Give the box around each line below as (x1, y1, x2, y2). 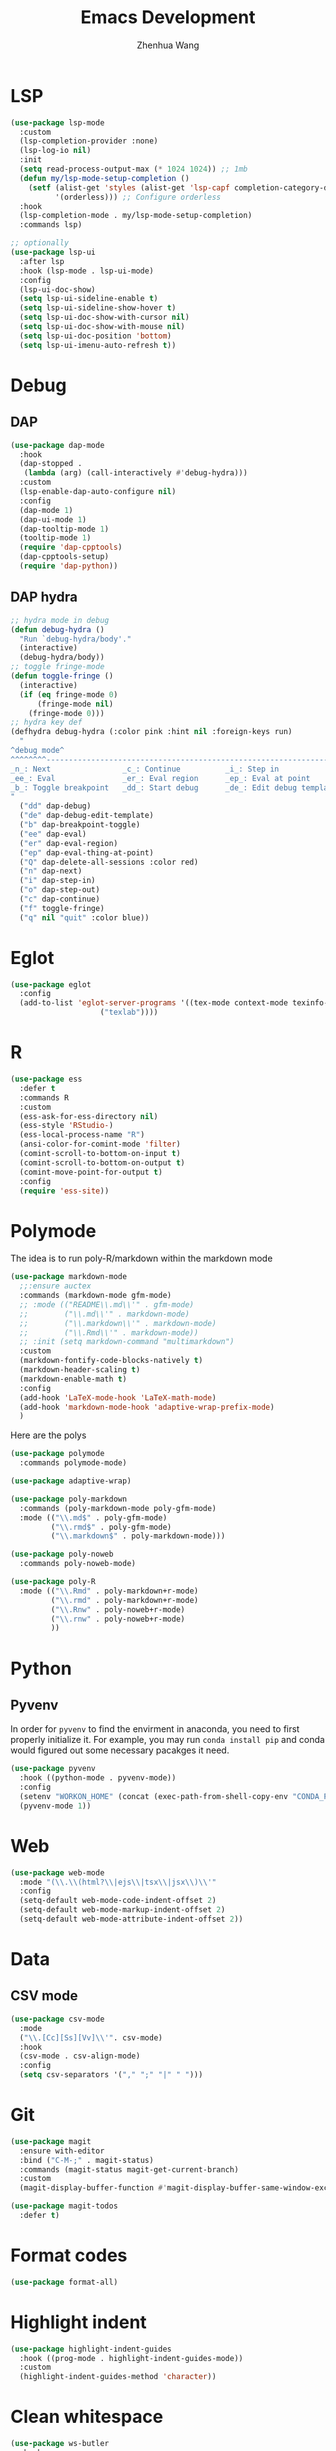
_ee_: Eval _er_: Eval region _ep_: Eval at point (10, 773, 311, 783)
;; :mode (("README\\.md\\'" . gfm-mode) (19, 1299, 195, 1310)
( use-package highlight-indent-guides (10, 2344, 172, 2354)
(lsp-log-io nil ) (19, 146, 92, 156)
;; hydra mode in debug (10, 615, 110, 625)
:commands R (19, 1092, 70, 1103)
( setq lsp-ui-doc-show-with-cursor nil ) (19, 312, 190, 323)
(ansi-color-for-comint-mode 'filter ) (19, 1139, 182, 1150)
